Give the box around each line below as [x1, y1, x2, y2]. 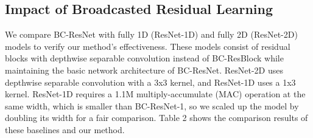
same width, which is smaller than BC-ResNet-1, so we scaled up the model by [5, 99, 299, 112]
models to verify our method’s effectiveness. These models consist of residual [5, 40, 290, 52]
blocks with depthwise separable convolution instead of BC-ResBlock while [5, 52, 284, 64]
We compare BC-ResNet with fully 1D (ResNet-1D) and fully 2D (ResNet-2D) [5, 28, 298, 41]
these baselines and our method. [5, 123, 125, 136]
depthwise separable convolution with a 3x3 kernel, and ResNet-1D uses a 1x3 [5, 75, 296, 88]
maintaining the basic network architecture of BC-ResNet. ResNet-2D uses [5, 63, 283, 76]
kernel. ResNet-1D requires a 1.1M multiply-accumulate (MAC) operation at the [5, 88, 306, 100]
